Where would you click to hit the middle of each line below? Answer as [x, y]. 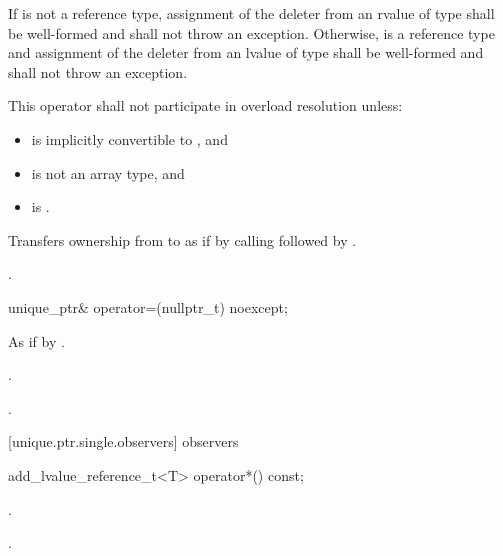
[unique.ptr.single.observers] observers [123, 441]
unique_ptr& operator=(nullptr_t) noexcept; [148, 306]
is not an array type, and [108, 172]
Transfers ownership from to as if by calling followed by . [182, 239]
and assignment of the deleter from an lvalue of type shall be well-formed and [246, 52]
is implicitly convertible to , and [129, 138]
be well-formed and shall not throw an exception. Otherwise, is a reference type [251, 32]
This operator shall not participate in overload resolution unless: [205, 105]
